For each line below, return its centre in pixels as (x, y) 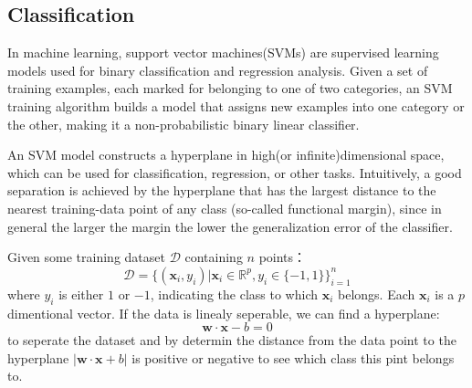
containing (214, 257)
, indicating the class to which (234, 294)
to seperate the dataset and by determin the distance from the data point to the (232, 340)
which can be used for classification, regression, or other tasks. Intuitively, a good (235, 172)
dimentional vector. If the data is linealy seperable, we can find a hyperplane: (224, 313)
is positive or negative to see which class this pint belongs (293, 357)
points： (283, 257)
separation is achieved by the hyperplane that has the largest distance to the (222, 190)
